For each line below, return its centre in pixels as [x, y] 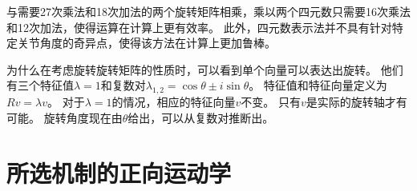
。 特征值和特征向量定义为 [318, 85]
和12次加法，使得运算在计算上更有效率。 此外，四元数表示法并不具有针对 [199, 27]
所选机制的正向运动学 [119, 172]
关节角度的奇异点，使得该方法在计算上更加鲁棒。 [146, 43]
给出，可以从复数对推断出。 [201, 117]
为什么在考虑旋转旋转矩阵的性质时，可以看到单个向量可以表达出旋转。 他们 [205, 69]
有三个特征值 [40, 85]
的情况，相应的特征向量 [174, 102]
